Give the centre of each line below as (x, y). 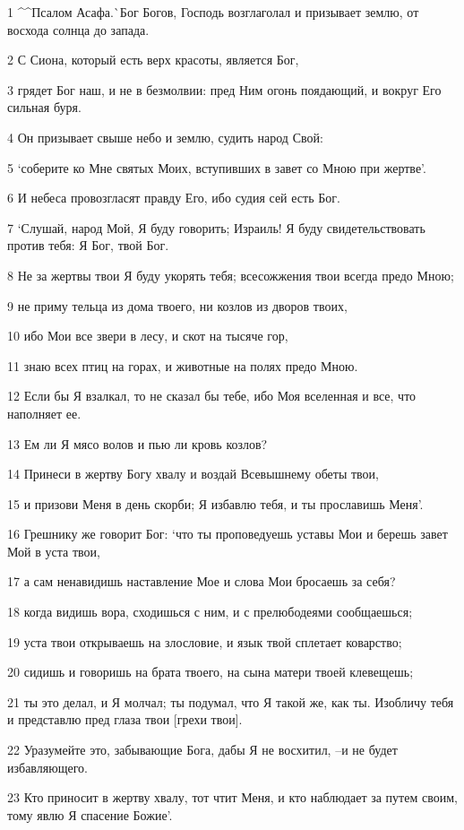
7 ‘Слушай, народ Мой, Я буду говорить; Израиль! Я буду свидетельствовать (216, 227)
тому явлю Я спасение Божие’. (90, 814)
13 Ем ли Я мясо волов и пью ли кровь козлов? (137, 443)
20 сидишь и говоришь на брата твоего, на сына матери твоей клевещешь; (211, 672)
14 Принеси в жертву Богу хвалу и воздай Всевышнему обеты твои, (193, 474)
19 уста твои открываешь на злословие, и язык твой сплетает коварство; (205, 641)
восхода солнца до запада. (78, 29)
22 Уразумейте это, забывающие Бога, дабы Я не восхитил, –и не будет (202, 750)
